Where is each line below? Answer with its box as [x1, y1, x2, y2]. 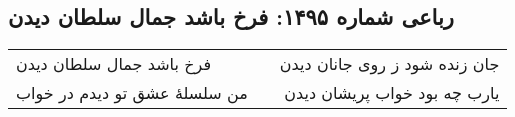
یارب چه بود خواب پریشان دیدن [284, 81, 500, 105]
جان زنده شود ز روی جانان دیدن [279, 52, 500, 76]
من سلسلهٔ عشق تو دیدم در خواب [16, 81, 248, 105]
